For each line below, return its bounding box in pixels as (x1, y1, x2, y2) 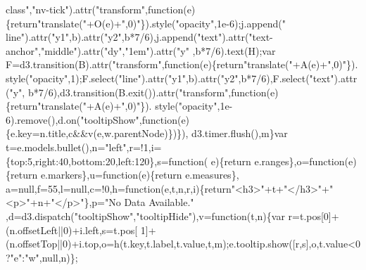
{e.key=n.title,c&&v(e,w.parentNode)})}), (6, 126, 189, 141)
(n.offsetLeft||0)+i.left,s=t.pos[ (6, 222, 138, 237)
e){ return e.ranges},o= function (210, 153, 345, 168)
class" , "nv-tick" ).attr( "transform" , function (6, 2, 184, 16)
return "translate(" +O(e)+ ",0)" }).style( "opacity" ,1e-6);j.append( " (11, 15, 286, 30)
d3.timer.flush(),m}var (191, 126, 288, 141)
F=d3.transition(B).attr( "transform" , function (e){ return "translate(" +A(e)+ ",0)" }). (6, 57, 358, 72)
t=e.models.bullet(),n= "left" (6, 139, 127, 154)
